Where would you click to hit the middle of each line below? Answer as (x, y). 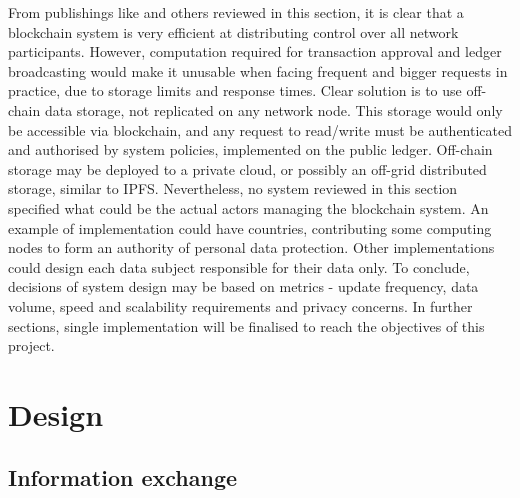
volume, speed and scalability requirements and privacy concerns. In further (240, 305)
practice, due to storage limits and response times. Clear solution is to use (235, 90)
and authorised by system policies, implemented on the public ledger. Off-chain (250, 149)
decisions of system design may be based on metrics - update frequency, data (243, 286)
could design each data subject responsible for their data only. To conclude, (239, 266)
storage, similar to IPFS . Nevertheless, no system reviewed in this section (233, 188)
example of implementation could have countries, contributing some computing (250, 227)
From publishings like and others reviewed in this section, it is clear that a (236, 12)
